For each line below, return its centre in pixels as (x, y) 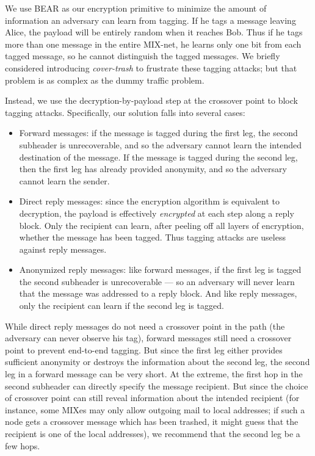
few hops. (23, 445)
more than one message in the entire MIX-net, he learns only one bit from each (153, 44)
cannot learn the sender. (64, 180)
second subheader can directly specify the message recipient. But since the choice (157, 385)
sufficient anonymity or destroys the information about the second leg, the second (157, 362)
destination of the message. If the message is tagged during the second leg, (158, 157)
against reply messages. (63, 249)
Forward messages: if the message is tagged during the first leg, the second (158, 133)
